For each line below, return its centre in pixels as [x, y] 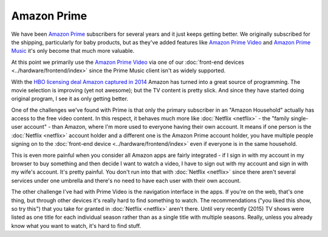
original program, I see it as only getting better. [70, 99]
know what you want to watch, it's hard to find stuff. [76, 225]
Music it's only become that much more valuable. [73, 51]
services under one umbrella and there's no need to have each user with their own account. [126, 180]
